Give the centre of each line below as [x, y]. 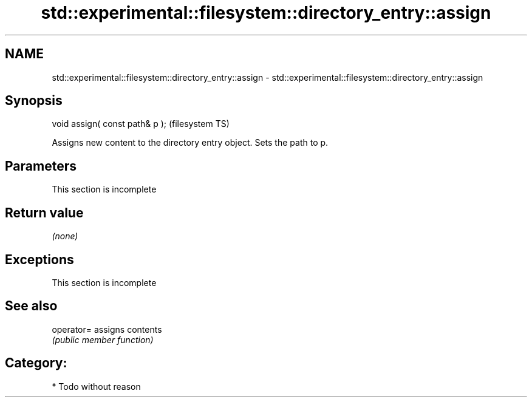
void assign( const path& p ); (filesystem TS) [141, 124]
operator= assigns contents [107, 329]
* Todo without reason [96, 386]
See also [31, 306]
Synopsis [34, 101]
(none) [65, 236]
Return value [44, 213]
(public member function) [103, 339]
